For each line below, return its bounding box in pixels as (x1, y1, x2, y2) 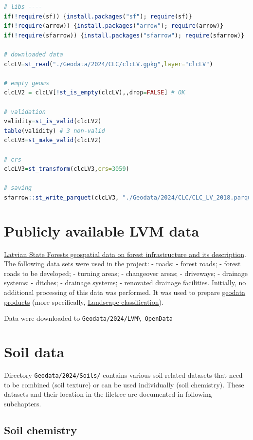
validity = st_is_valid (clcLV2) (4, 118, 102, 125)
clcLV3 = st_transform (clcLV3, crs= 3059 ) (4, 165, 129, 173)
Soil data (4, 342, 65, 361)
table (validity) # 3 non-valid (4, 127, 105, 134)
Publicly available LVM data (4, 220, 199, 240)
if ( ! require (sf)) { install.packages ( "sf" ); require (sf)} (4, 13, 192, 20)
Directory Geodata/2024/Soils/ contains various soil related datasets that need (4, 369, 243, 380)
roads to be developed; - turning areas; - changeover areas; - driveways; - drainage (4, 268, 248, 278)
